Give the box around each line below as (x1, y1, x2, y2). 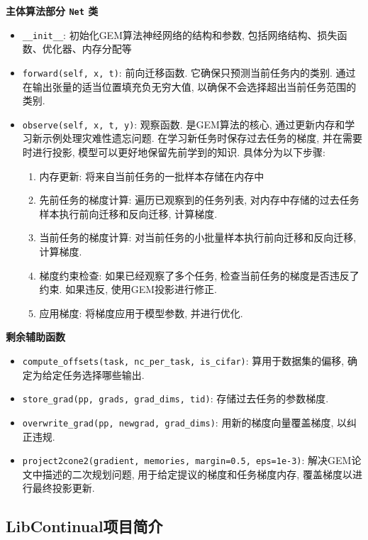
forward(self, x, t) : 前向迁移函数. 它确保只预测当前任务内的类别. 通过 (22, 65, 356, 79)
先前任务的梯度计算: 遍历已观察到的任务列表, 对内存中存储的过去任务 (39, 192, 359, 207)
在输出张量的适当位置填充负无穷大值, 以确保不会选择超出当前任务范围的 (22, 79, 357, 94)
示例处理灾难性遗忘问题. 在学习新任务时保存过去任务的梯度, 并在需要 (42, 131, 362, 145)
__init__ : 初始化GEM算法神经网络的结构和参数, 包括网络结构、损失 (22, 27, 338, 42)
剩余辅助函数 (6, 329, 65, 344)
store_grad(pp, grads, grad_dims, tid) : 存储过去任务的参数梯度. (22, 391, 329, 406)
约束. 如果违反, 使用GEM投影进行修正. (39, 282, 217, 297)
